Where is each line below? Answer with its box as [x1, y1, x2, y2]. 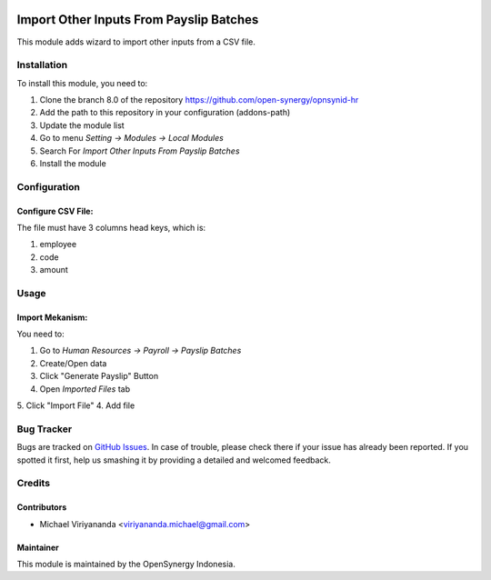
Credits [16, 477, 50, 490]
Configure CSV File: [16, 205, 94, 216]
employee [39, 239, 77, 250]
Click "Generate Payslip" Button [39, 371, 159, 382]
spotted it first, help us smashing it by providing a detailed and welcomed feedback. [16, 455, 331, 465]
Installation [16, 59, 68, 72]
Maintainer [16, 542, 59, 553]
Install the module [39, 158, 106, 168]
